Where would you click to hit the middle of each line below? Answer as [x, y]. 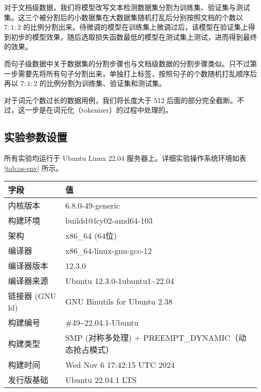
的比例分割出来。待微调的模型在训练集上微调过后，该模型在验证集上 [136, 27]
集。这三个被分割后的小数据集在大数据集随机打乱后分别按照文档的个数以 [123, 17]
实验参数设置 [36, 137]
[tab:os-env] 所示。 [33, 168]
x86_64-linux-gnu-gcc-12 [109, 250]
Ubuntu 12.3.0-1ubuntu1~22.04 [120, 280]
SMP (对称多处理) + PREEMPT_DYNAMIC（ [152, 338]
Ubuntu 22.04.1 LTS [101, 379]
